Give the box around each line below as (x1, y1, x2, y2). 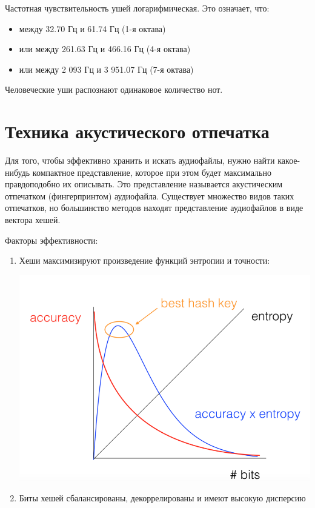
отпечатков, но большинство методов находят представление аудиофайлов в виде (5, 201, 303, 214)
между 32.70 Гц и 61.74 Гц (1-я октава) (19, 22, 166, 35)
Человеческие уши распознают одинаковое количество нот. (5, 83, 223, 96)
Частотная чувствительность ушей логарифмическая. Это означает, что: (5, 2, 270, 14)
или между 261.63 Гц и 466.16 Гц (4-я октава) (19, 42, 191, 55)
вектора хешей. (5, 213, 61, 226)
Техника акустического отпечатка (5, 119, 270, 144)
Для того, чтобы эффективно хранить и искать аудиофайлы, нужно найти (5, 154, 275, 167)
